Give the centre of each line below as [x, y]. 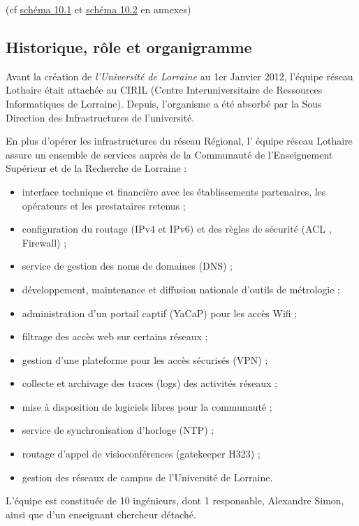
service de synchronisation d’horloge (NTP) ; [118, 430]
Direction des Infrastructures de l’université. [100, 117]
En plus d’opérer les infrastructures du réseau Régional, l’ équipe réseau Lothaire [179, 141]
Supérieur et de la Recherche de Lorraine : [96, 168]
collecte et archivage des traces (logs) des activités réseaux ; [150, 383]
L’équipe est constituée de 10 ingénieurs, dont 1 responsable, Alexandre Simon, [175, 501]
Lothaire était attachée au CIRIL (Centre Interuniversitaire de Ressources [164, 90]
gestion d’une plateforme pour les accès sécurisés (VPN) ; [145, 359]
